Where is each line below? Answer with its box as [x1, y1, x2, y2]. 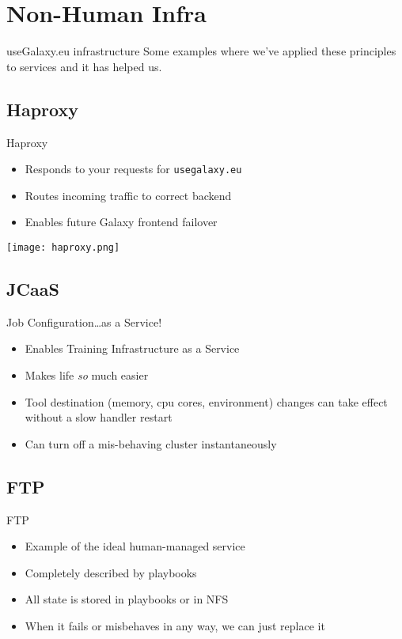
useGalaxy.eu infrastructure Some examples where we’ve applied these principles [6, 43, 396, 59]
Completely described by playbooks [25, 564, 197, 580]
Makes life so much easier [25, 367, 149, 383]
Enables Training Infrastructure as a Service [25, 340, 240, 357]
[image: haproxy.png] [6, 241, 120, 253]
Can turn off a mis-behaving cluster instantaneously [25, 435, 277, 452]
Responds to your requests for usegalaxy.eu [25, 161, 242, 177]
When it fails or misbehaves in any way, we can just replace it [25, 617, 325, 633]
